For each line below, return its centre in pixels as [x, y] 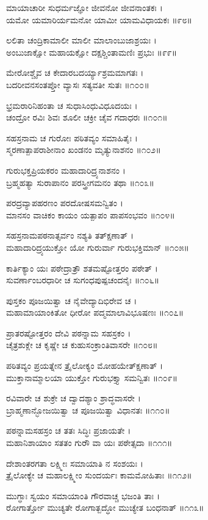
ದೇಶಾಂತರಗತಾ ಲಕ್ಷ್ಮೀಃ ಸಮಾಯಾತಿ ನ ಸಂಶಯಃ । [75, 463]
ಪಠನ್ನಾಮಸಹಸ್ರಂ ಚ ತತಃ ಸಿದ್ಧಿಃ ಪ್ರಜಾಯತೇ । [69, 430]
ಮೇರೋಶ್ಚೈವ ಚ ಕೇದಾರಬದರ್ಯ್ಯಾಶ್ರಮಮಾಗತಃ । [75, 72]
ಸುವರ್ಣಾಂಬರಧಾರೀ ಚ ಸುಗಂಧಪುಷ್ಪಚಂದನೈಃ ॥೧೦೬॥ [83, 280]
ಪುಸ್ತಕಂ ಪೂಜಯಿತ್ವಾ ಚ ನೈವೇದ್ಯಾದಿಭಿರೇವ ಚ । [72, 300]
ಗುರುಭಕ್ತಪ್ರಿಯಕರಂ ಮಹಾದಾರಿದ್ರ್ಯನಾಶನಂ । [66, 170]
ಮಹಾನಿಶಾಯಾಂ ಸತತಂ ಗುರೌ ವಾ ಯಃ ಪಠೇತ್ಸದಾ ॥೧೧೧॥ [89, 443]
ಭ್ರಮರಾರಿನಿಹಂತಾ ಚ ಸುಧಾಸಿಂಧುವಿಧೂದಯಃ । [72, 105]
